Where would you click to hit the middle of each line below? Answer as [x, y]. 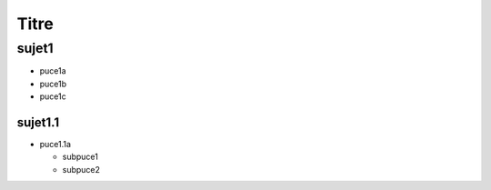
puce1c [53, 96]
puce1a [53, 71]
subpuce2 [81, 169]
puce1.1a [55, 145]
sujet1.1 [38, 122]
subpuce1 [80, 157]
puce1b [53, 84]
